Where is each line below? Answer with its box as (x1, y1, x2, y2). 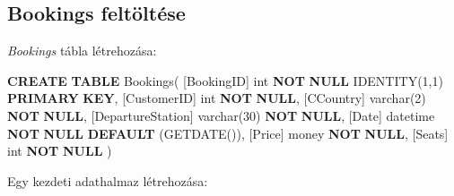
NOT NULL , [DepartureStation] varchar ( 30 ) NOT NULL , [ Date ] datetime (7, 106, 435, 124)
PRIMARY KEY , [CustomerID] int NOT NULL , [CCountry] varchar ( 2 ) (7, 89, 426, 107)
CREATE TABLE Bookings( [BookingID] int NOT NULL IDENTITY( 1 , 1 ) (7, 71, 443, 89)
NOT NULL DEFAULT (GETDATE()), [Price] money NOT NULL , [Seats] (7, 124, 449, 142)
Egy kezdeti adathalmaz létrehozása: (7, 171, 208, 190)
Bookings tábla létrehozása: (7, 41, 157, 60)
